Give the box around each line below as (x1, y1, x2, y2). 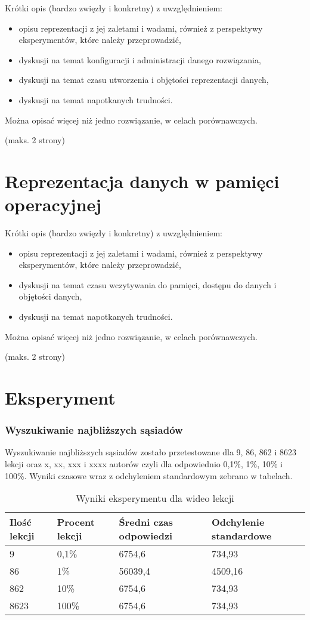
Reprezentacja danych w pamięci (5, 168, 280, 193)
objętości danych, (18, 290, 82, 303)
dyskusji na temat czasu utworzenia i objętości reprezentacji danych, (18, 73, 269, 86)
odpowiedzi (119, 529, 173, 543)
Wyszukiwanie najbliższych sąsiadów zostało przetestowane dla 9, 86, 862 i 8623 (5, 446, 296, 458)
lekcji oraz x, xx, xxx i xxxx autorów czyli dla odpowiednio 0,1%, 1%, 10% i (5, 458, 283, 470)
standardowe (211, 529, 272, 543)
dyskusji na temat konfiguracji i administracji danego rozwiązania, (18, 53, 261, 66)
